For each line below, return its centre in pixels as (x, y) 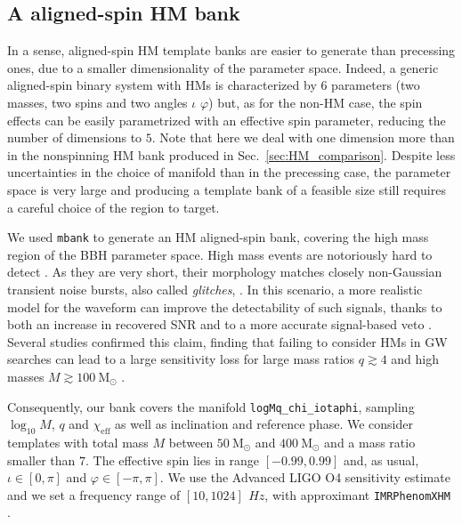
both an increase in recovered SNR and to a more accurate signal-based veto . (219, 324)
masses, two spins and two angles (97, 102)
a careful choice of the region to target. (113, 207)
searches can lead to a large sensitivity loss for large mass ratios (181, 359)
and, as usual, (381, 460)
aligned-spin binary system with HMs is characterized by (162, 85)
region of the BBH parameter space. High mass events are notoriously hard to (220, 254)
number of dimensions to (75, 137)
